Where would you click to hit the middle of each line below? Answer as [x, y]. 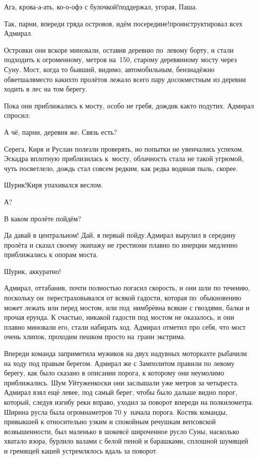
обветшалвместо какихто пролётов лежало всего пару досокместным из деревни [125, 79]
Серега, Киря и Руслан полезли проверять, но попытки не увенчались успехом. [124, 148]
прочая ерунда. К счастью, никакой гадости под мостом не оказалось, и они [119, 317]
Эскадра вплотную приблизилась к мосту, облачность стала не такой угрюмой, [124, 158]
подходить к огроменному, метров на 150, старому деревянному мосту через [120, 59]
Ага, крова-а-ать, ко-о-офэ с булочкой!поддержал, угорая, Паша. [101, 6]
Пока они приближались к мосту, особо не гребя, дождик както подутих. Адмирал [129, 105]
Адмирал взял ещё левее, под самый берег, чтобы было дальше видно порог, [121, 392]
